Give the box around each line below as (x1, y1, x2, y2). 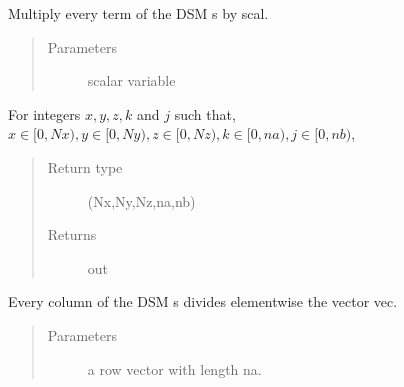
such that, (174, 103, 236, 124)
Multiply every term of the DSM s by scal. (8, 3, 269, 23)
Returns (47, 224, 97, 245)
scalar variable (87, 70, 176, 91)
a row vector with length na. (87, 358, 262, 379)
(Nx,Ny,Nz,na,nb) (87, 190, 196, 211)
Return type (47, 156, 123, 177)
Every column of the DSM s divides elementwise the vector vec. (8, 291, 398, 312)
